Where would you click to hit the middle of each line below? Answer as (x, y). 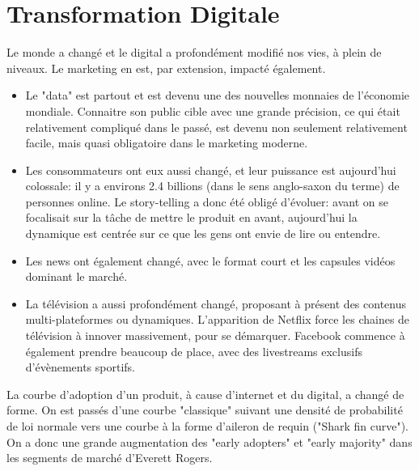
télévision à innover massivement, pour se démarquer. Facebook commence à (215, 335)
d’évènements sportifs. (80, 367)
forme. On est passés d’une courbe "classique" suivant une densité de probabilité (205, 410)
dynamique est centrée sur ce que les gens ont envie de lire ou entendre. (203, 233)
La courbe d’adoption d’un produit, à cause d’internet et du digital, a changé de (205, 394)
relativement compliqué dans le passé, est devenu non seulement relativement (216, 127)
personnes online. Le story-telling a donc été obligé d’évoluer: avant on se (207, 201)
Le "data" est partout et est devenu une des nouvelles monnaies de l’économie (217, 95)
